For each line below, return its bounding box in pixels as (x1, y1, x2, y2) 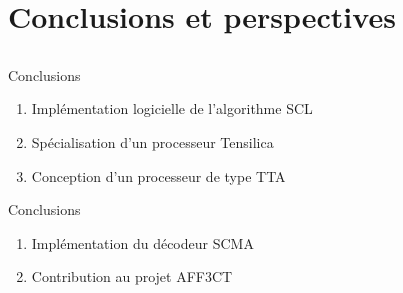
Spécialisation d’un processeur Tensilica (31, 131, 274, 152)
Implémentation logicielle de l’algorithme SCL (31, 98, 313, 119)
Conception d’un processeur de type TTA (31, 165, 286, 186)
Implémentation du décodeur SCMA (31, 232, 254, 253)
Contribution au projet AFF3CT (31, 266, 233, 287)
